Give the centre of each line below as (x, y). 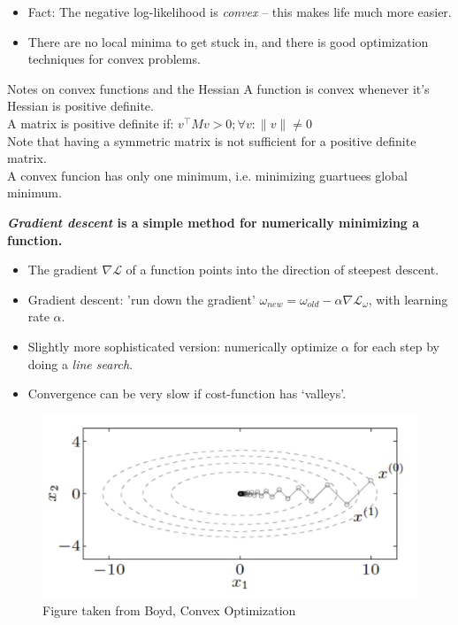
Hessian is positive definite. (80, 106)
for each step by (397, 346)
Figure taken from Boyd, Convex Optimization (169, 610)
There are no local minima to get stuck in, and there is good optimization (228, 41)
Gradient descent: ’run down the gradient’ (141, 299)
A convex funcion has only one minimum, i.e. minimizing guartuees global (207, 175)
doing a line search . (80, 363)
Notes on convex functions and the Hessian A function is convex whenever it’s (218, 88)
